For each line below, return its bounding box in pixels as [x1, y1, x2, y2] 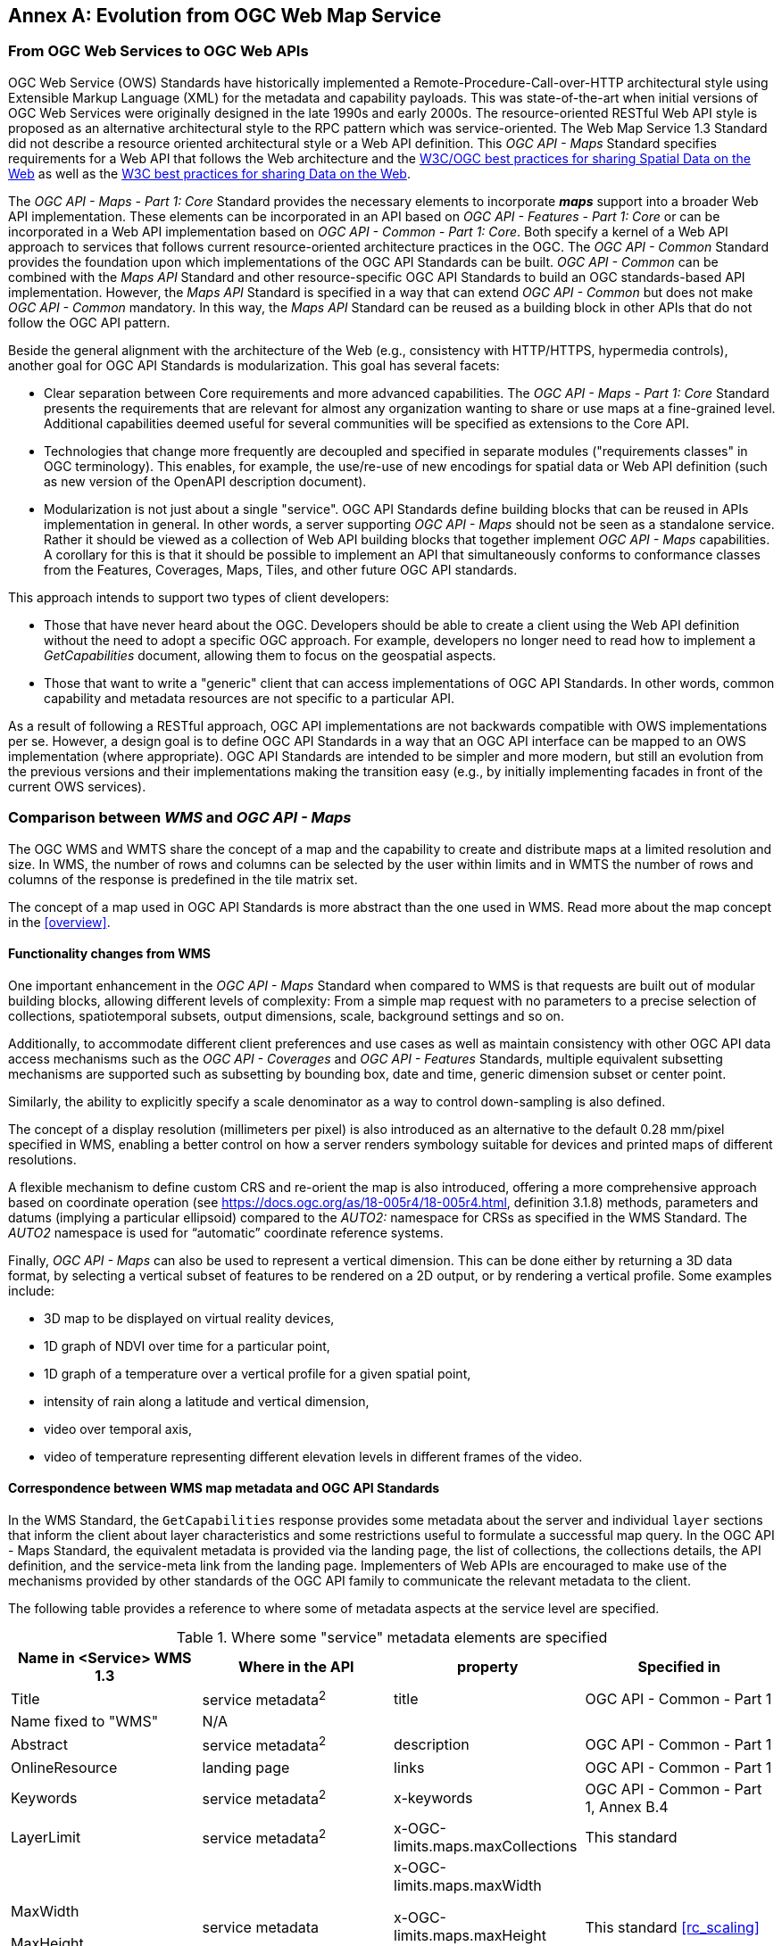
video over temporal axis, [44, 1420, 193, 1437]
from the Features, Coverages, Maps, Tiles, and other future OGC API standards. [44, 561, 518, 577]
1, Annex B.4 [585, 1797, 669, 1816]
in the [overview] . [8, 914, 111, 930]
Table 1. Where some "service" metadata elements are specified [176, 1627, 608, 1646]
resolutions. [8, 1151, 77, 1167]
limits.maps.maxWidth [394, 1876, 542, 1894]
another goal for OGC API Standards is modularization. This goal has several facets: [8, 357, 500, 373]
